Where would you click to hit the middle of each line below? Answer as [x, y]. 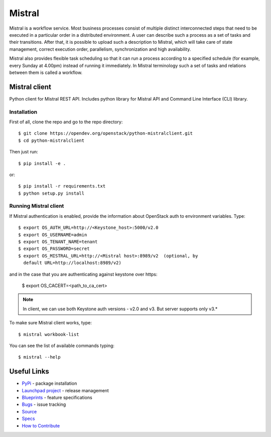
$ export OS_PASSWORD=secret [54, 249]
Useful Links [29, 371]
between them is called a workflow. [46, 72]
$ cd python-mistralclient [51, 140]
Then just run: [24, 152]
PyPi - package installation [49, 383]
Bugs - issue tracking [44, 404]
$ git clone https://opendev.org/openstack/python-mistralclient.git [106, 134]
